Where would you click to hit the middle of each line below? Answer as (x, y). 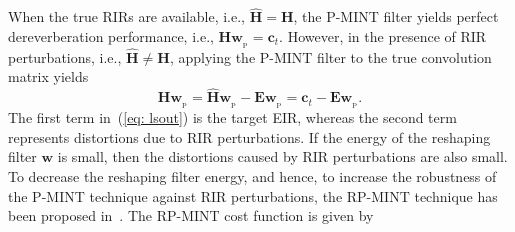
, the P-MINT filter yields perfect (396, 16)
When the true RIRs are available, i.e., (126, 16)
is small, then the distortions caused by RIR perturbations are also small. (282, 156)
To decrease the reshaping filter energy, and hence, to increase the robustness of (252, 175)
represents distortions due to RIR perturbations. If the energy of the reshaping (249, 136)
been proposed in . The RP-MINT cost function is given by (191, 215)
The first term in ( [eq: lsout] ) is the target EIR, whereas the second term (232, 117)
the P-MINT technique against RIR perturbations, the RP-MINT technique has (253, 195)
